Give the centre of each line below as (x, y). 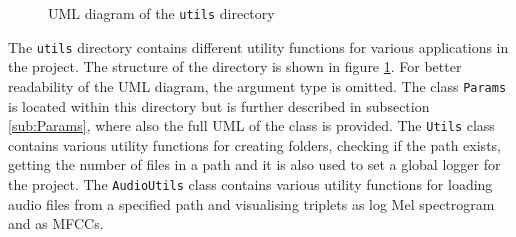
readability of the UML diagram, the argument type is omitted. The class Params (257, 85)
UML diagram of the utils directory (161, 13)
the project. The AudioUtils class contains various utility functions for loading (250, 184)
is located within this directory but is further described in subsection (219, 105)
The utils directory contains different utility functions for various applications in (258, 46)
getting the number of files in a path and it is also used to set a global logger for (254, 164)
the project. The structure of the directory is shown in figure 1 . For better (235, 66)
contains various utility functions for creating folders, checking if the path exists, (254, 144)
